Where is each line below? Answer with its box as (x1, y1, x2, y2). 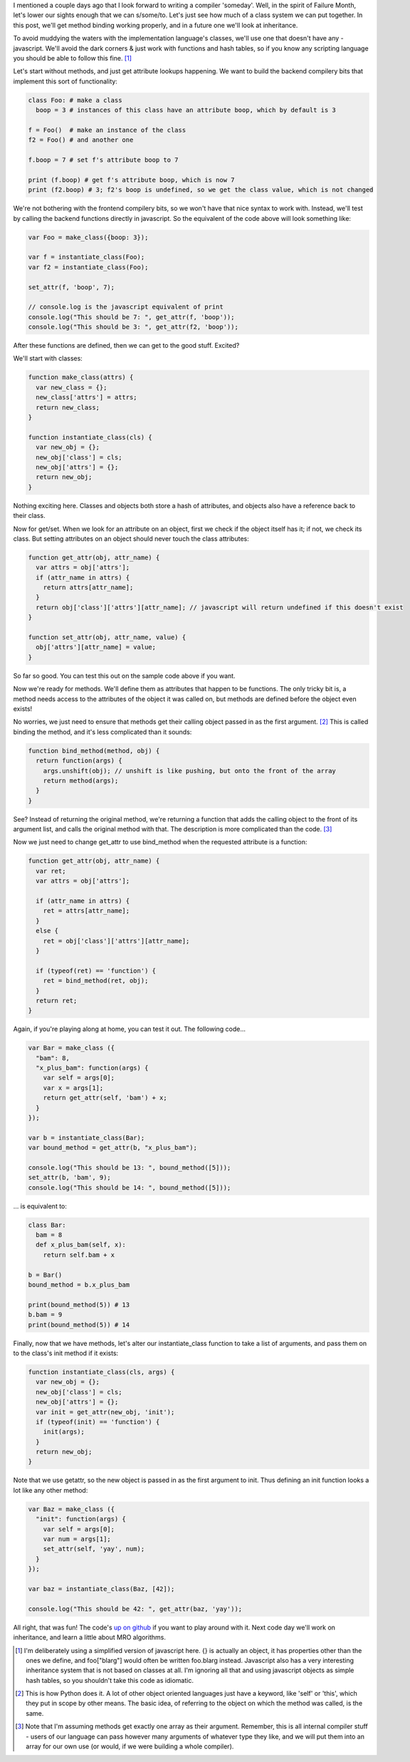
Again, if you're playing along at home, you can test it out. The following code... (13, 1025, 246, 1033)
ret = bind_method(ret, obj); (43, 977, 149, 985)
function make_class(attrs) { (28, 373, 134, 381)
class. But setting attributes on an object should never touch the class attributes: (13, 534, 249, 543)
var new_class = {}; (36, 383, 107, 391)
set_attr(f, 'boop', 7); (28, 283, 115, 291)
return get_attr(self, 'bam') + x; (43, 1094, 167, 1102)
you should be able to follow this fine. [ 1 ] (13, 53, 132, 62)
